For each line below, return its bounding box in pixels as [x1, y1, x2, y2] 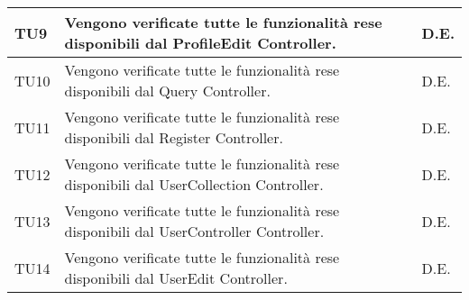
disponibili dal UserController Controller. [64, 221, 325, 241]
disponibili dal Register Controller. [64, 127, 283, 148]
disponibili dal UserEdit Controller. [64, 268, 288, 288]
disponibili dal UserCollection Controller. [64, 174, 324, 195]
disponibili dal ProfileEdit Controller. [64, 32, 336, 53]
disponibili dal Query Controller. [64, 80, 271, 101]
